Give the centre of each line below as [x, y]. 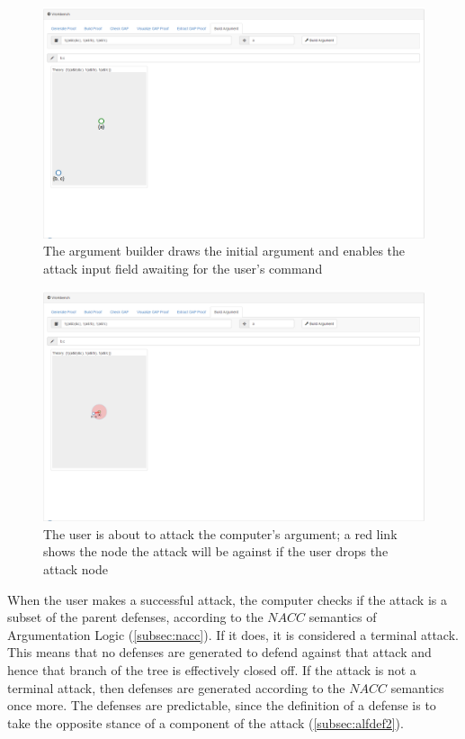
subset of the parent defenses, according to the [135, 617]
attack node [76, 569]
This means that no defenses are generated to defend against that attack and [219, 652]
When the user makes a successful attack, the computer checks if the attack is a [227, 599]
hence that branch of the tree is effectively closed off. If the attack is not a [212, 669]
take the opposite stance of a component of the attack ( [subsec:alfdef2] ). [206, 722]
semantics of [343, 617]
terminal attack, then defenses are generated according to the [176, 687]
